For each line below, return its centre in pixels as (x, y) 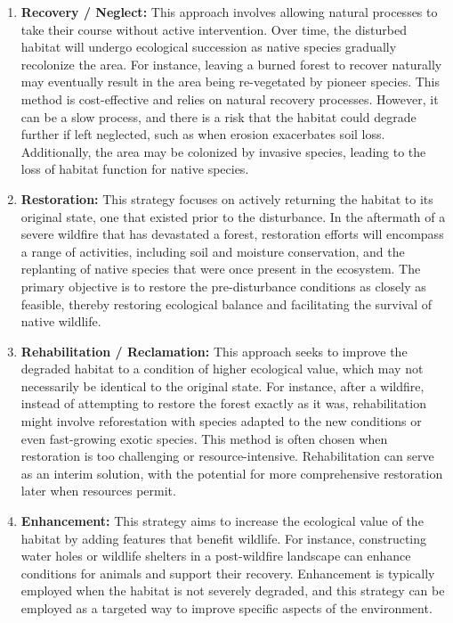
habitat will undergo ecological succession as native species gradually (209, 47)
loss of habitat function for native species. (135, 169)
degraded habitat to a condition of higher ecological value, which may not (222, 369)
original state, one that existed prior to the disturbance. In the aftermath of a (233, 216)
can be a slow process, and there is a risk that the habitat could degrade (218, 116)
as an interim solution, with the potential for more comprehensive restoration (232, 473)
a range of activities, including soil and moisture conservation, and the (213, 251)
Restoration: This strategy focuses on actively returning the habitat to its (227, 198)
